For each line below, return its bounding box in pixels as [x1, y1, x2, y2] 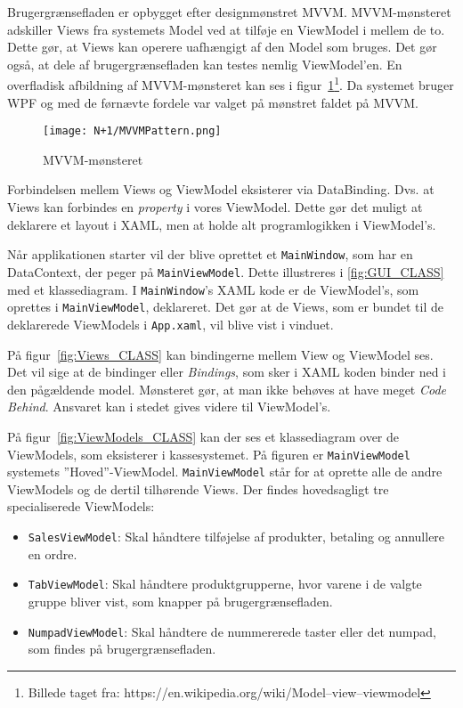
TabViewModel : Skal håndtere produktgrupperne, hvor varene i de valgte [28, 574, 422, 593]
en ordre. [28, 544, 77, 563]
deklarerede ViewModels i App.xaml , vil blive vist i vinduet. [7, 314, 334, 333]
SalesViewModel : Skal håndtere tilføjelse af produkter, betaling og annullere [28, 527, 445, 545]
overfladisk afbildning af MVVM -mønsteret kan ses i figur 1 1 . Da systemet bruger [7, 73, 454, 94]
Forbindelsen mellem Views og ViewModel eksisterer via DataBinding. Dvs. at [7, 180, 435, 199]
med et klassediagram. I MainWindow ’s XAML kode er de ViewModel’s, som [7, 280, 419, 298]
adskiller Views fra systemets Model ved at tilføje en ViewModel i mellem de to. [7, 20, 445, 38]
